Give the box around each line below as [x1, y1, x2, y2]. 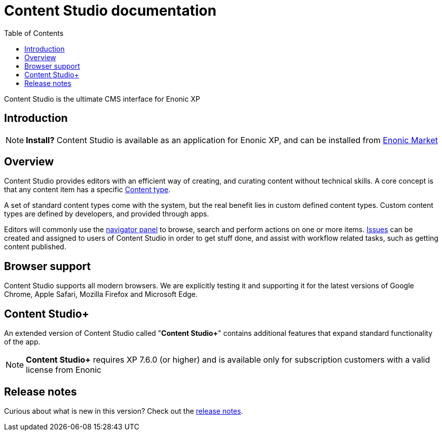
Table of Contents [4, 28, 64, 37]
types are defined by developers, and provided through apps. [4, 209, 209, 219]
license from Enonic [26, 365, 101, 375]
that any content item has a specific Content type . [4, 185, 171, 194]
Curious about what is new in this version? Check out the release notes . [4, 406, 243, 415]
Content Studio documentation [4, 2, 216, 19]
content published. [4, 242, 66, 251]
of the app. [4, 337, 41, 346]
